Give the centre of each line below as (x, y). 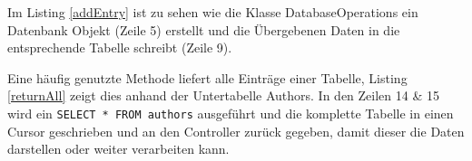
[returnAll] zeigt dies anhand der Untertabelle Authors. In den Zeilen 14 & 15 (223, 95)
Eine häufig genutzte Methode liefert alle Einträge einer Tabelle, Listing (207, 77)
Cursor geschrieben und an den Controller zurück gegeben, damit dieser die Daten (236, 131)
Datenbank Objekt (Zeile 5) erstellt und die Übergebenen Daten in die (204, 29)
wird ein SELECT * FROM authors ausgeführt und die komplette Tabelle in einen (231, 113)
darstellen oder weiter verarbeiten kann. (118, 149)
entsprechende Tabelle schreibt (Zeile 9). (120, 47)
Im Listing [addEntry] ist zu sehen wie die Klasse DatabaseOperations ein (213, 12)
